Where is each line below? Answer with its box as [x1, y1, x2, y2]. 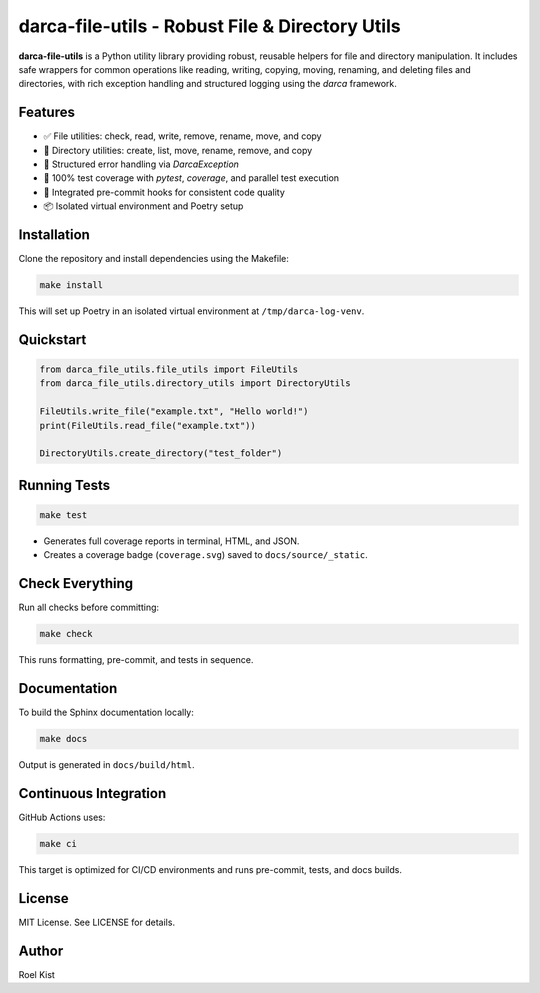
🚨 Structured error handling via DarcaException [43, 158, 240, 170]
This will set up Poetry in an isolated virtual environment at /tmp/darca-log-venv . [18, 305, 365, 317]
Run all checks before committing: [18, 601, 160, 614]
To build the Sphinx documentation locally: [18, 706, 195, 719]
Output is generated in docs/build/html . [18, 759, 195, 771]
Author [18, 942, 64, 959]
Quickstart [18, 331, 87, 348]
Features [18, 104, 75, 121]
